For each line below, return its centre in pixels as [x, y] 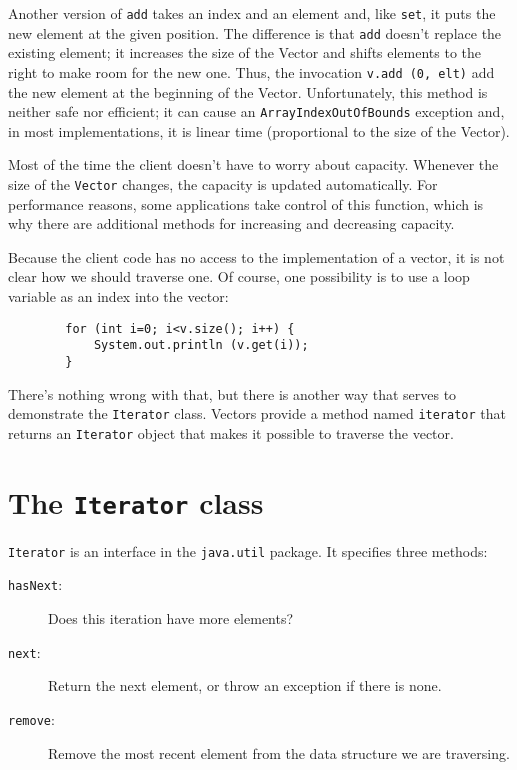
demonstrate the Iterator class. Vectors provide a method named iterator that [257, 413]
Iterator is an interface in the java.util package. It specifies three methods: [248, 550]
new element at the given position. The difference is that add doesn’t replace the [255, 32]
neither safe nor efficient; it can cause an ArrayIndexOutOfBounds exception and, [256, 111]
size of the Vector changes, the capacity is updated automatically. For [223, 184]
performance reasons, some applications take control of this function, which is [246, 203]
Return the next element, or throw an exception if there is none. [245, 685]
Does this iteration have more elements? [171, 618]
